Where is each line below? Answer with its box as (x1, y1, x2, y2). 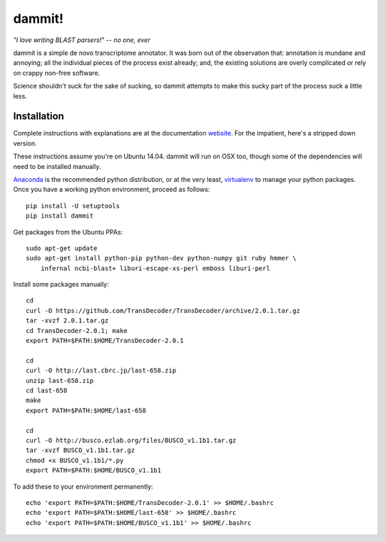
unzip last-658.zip (26, 377, 94, 384)
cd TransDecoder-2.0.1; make (26, 327, 128, 334)
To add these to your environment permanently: (13, 482, 153, 491)
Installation (13, 111, 64, 123)
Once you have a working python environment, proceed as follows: (13, 185, 210, 194)
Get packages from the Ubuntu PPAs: (13, 227, 123, 236)
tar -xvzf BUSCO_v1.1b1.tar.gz (26, 446, 135, 454)
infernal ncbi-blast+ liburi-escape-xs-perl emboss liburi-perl (40, 264, 270, 272)
